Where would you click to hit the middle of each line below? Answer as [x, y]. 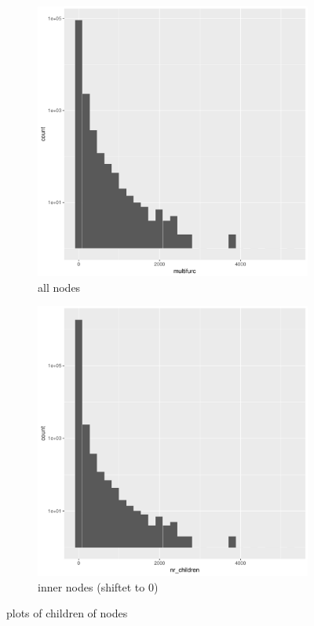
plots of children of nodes [67, 613]
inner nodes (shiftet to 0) [98, 586]
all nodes [59, 287]
